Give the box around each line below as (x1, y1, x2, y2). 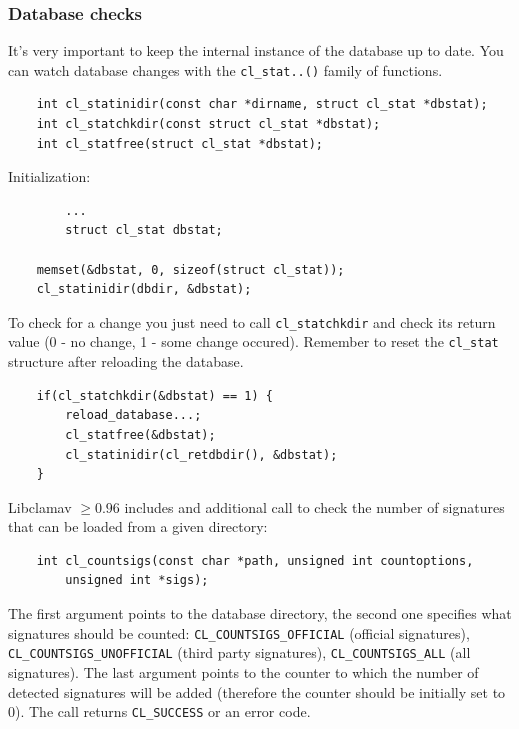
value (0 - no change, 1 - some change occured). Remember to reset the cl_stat (8, 331, 499, 352)
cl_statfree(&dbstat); (65, 427, 216, 442)
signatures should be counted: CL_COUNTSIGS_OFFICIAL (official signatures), (8, 622, 470, 643)
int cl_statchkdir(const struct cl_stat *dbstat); (36, 117, 381, 132)
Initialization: (8, 166, 91, 187)
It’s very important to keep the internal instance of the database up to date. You (8, 40, 504, 61)
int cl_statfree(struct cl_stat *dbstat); (36, 136, 323, 151)
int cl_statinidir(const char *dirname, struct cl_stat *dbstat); (36, 97, 488, 112)
